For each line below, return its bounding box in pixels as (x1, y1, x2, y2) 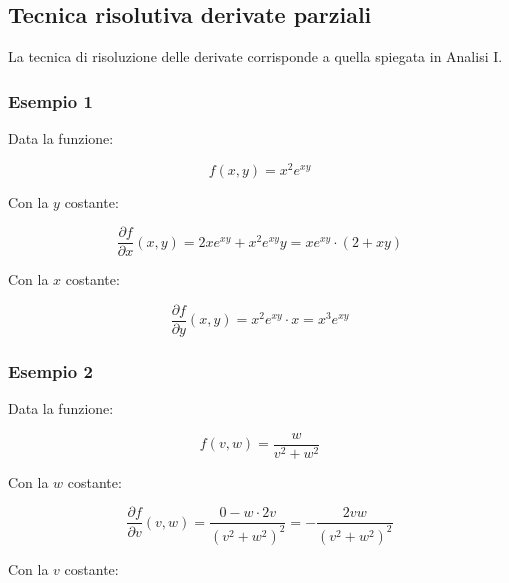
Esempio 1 (8, 88, 93, 113)
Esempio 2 (8, 358, 93, 383)
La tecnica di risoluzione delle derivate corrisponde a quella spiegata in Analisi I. (8, 46, 503, 67)
